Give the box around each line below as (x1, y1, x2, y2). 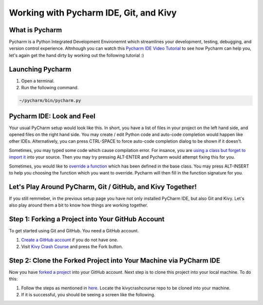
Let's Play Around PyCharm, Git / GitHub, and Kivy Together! (9, 183, 197, 191)
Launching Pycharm (9, 65, 72, 73)
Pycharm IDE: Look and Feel (9, 112, 95, 120)
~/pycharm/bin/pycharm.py (19, 98, 81, 103)
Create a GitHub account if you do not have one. (21, 237, 118, 243)
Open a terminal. (21, 78, 55, 84)
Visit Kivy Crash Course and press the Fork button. (21, 244, 123, 249)
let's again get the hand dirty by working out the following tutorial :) (9, 52, 144, 58)
